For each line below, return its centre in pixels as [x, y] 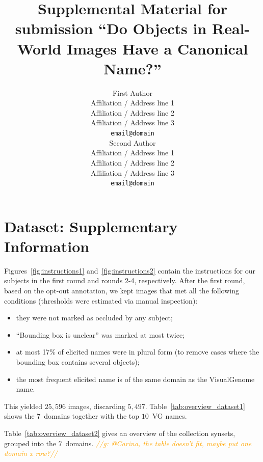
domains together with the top [92, 416]
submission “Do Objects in [111, 28]
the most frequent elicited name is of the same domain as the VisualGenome [135, 379]
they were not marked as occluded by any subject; [94, 318]
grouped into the [30, 443]
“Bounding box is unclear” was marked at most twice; [100, 334]
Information [47, 246]
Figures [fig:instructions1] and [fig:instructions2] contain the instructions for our [130, 270]
